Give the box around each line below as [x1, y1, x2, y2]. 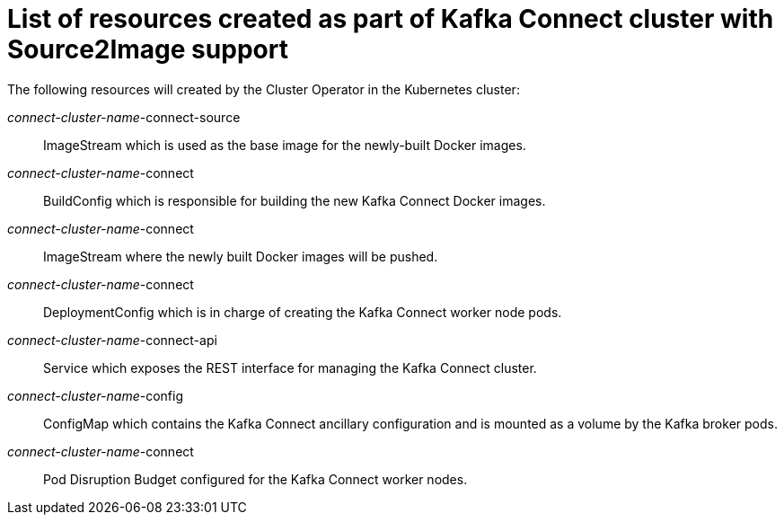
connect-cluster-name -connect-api [7, 332, 217, 348]
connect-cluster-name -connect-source [7, 109, 241, 125]
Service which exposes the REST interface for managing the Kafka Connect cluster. [43, 359, 537, 376]
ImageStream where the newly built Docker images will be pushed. [43, 248, 438, 264]
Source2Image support [7, 34, 288, 65]
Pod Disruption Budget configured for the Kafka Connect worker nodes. [43, 471, 468, 487]
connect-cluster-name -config [7, 387, 184, 403]
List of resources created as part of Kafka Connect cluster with [7, 4, 774, 34]
